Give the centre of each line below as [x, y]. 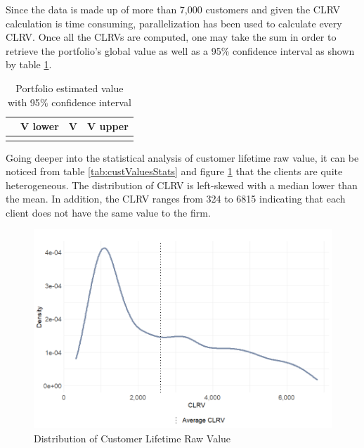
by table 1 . [29, 64]
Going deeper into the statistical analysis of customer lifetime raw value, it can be [182, 157]
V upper [108, 126]
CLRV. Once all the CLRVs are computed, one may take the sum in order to [171, 37]
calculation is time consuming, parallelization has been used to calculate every [174, 23]
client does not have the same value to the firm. [108, 212]
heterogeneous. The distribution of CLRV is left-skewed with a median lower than [182, 185]
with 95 [24, 102]
